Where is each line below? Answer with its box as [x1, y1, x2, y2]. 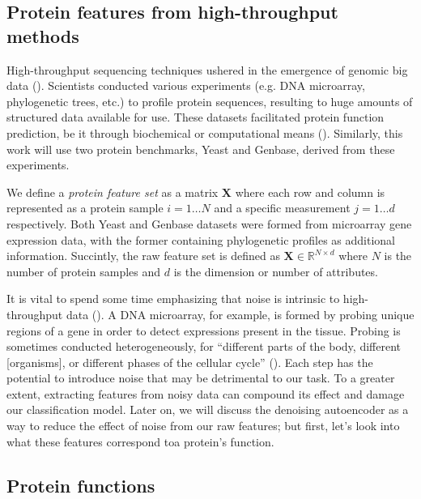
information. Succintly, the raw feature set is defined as [6, 247, 280, 264]
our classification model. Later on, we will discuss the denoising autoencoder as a [6, 401, 409, 418]
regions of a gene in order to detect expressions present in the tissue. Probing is [6, 322, 401, 339]
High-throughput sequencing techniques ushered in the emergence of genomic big [6, 61, 408, 78]
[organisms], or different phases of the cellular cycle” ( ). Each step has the [6, 353, 373, 370]
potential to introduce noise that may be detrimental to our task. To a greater [6, 369, 395, 386]
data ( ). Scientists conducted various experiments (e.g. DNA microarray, [6, 77, 365, 94]
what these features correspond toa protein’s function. [6, 433, 274, 450]
